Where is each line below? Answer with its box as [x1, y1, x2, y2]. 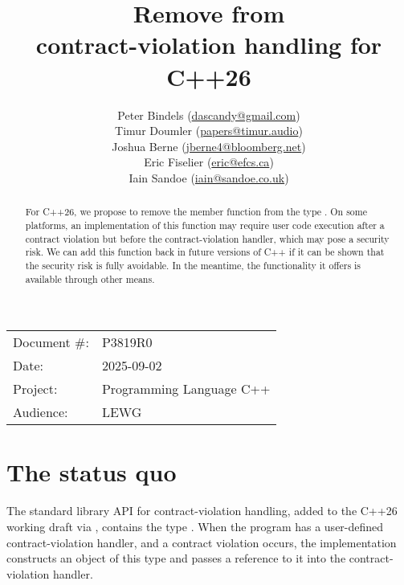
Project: [13, 379, 58, 399]
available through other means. [25, 272, 155, 285]
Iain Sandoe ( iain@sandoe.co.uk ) [129, 169, 289, 186]
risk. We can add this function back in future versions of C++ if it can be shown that [25, 245, 385, 259]
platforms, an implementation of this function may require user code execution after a [25, 218, 385, 231]
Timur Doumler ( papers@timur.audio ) [115, 122, 303, 139]
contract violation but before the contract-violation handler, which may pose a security [25, 231, 390, 245]
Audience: [13, 403, 68, 422]
